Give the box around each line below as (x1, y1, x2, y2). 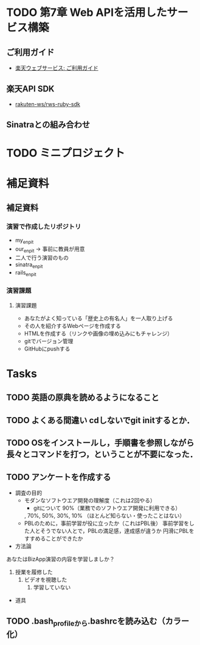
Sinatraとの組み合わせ (6, 119, 90, 130)
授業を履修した (15, 568, 53, 576)
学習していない (33, 583, 71, 591)
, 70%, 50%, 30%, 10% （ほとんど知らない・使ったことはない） (24, 511, 185, 519)
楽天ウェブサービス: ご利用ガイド (15, 65, 98, 71)
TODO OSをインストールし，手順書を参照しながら (6, 438, 195, 448)
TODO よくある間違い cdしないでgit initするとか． (6, 415, 195, 426)
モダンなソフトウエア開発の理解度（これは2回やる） (24, 496, 156, 504)
